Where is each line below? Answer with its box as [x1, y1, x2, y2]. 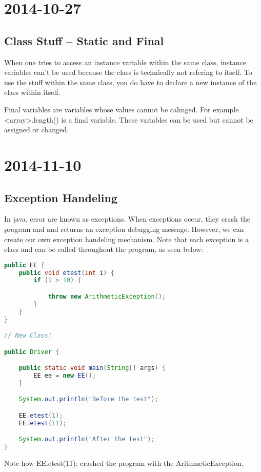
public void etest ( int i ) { [18, 269, 114, 277]
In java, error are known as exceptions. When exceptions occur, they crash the [4, 213, 251, 224]
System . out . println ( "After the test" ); [18, 436, 155, 443]
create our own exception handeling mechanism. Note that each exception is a [4, 233, 249, 244]
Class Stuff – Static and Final [4, 32, 164, 48]
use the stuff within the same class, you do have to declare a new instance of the [4, 76, 257, 87]
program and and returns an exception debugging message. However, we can [4, 223, 244, 234]
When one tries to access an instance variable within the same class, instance [4, 56, 246, 67]
